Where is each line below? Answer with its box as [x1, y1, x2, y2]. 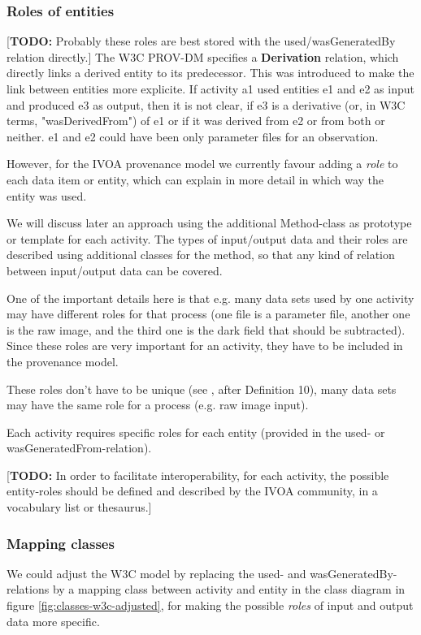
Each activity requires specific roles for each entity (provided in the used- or [7, 423, 385, 440]
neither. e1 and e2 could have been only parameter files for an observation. [7, 127, 379, 145]
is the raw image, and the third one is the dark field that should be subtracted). [7, 321, 406, 338]
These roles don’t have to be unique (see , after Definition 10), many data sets [7, 380, 397, 397]
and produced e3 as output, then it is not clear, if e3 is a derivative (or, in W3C [7, 96, 406, 113]
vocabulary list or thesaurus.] [7, 499, 152, 516]
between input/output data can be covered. [7, 261, 223, 279]
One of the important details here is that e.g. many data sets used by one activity [7, 289, 414, 306]
